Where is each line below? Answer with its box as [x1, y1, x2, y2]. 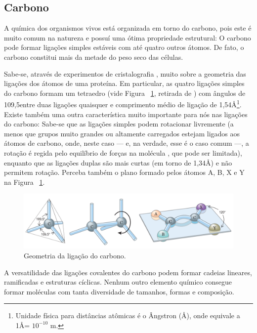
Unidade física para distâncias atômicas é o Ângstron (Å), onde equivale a [15, 310, 240, 321]
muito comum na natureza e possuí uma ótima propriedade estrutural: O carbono [4, 32, 251, 42]
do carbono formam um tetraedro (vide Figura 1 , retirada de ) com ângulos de [4, 87, 246, 98]
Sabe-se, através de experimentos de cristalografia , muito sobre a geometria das [4, 68, 246, 79]
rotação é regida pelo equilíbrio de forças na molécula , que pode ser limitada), [4, 147, 242, 158]
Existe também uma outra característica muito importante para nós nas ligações [4, 109, 248, 119]
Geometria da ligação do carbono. [24, 250, 126, 260]
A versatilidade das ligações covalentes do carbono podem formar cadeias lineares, [4, 267, 252, 277]
